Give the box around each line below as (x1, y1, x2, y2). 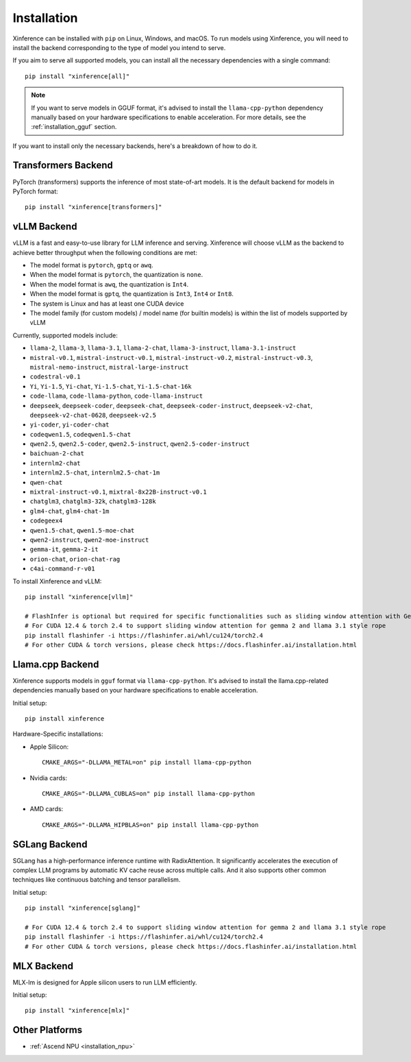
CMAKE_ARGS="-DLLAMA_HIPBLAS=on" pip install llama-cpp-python (42, 821, 259, 829)
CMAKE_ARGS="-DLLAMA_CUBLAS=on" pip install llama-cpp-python (42, 789, 256, 797)
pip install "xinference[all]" (25, 72, 130, 80)
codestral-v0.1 (29, 373, 82, 381)
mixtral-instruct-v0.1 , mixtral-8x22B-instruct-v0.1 (29, 487, 207, 496)
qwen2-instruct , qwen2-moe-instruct (29, 535, 149, 544)
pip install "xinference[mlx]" (25, 1006, 130, 1015)
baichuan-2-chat (29, 450, 85, 457)
